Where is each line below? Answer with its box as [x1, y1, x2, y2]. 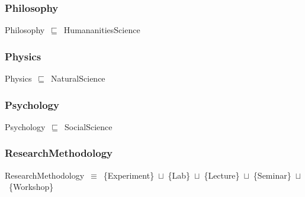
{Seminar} [253, 169, 291, 181]
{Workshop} [8, 180, 54, 193]
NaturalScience [51, 72, 105, 85]
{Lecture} [204, 169, 240, 181]
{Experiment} [103, 169, 155, 181]
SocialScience [64, 120, 113, 133]
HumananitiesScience [63, 24, 140, 36]
